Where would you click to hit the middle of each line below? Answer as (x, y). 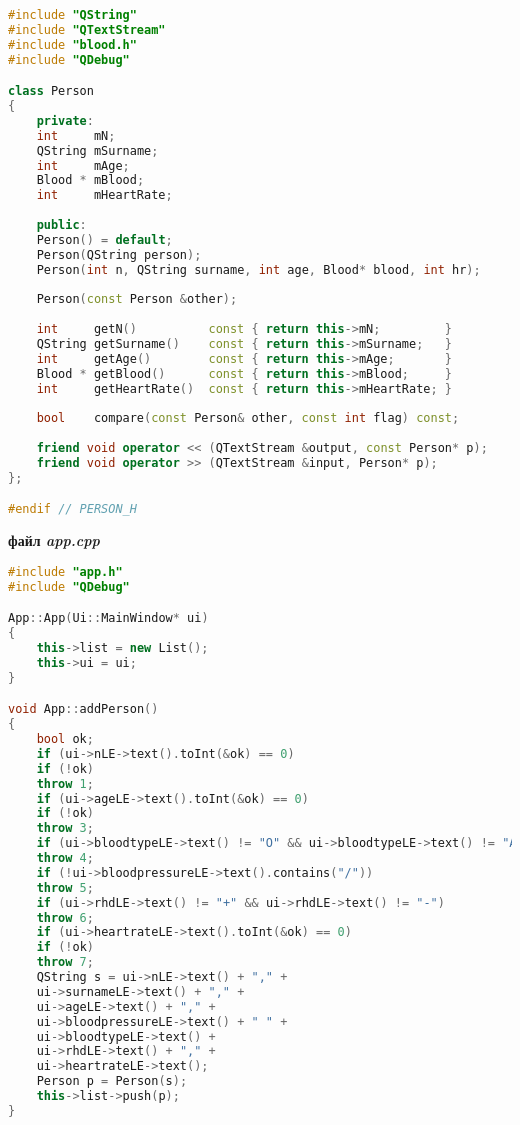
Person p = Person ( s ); (112, 1081)
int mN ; (76, 135)
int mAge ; (83, 165)
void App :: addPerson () (83, 709)
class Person (51, 91)
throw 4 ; (65, 858)
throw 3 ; (65, 828)
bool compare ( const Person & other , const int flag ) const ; (248, 418)
